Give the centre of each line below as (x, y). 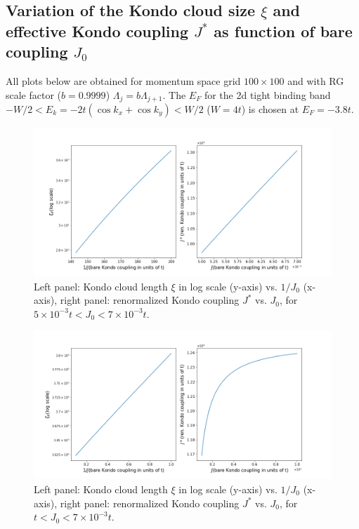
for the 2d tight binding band (267, 94)
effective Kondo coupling (97, 31)
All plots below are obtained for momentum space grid (123, 80)
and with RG (316, 80)
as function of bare (283, 31)
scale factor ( (34, 94)
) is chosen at (270, 109)
